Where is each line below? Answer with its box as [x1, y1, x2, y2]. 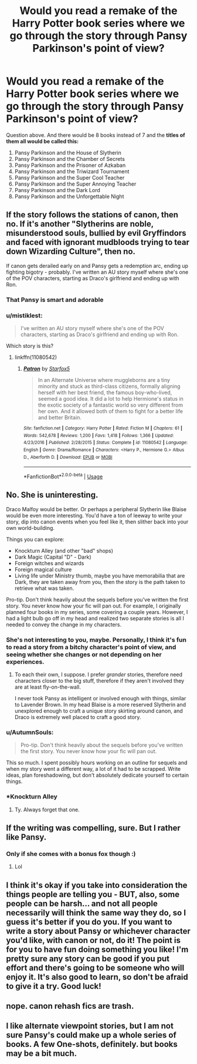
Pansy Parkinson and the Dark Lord [14, 186, 101, 193]
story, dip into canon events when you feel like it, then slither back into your [6, 518, 189, 525]
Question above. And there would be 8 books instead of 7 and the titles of [6, 131, 186, 139]
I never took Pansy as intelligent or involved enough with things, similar [14, 695, 186, 702]
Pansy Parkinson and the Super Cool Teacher [14, 174, 125, 181]
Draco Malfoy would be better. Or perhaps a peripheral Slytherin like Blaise [6, 505, 187, 512]
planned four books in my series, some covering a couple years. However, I [6, 608, 188, 615]
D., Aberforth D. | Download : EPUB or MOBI [23, 454, 113, 460]
